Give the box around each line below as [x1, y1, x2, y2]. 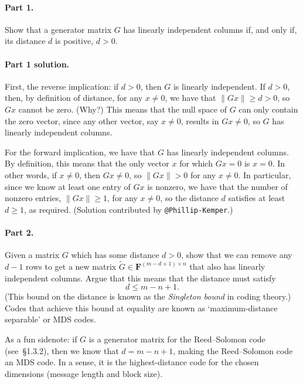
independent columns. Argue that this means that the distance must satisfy [5, 271, 276, 284]
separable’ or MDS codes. [5, 313, 96, 325]
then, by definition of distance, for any [5, 91, 143, 104]
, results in [181, 114, 219, 127]
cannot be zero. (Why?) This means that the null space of [18, 103, 227, 115]
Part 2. [5, 226, 34, 238]
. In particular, [238, 168, 291, 181]
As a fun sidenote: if [5, 332, 77, 345]
